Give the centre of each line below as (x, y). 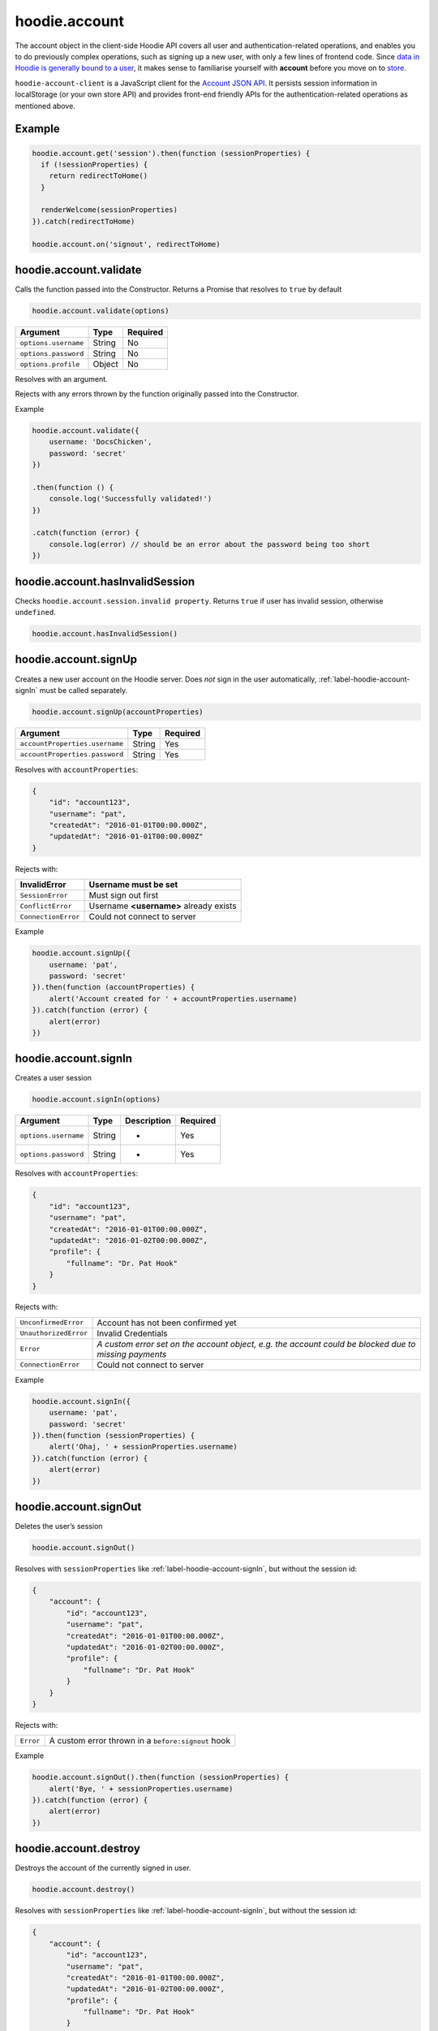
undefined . (35, 613)
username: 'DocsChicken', (101, 442)
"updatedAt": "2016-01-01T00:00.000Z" (126, 836)
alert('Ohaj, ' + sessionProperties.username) (144, 1447)
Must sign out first (124, 895)
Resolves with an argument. (62, 379)
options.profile (50, 364)
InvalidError (43, 885)
